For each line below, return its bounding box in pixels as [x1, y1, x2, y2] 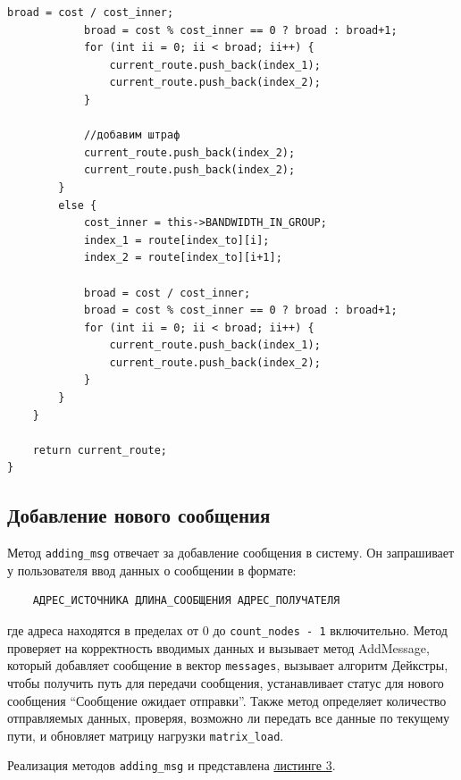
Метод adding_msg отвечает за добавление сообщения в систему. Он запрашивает [7, 543, 455, 562]
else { [58, 198, 97, 212]
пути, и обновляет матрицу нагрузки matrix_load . [7, 725, 284, 744]
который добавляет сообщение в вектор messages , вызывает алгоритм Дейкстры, [7, 656, 448, 675]
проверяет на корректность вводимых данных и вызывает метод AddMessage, [7, 638, 430, 657]
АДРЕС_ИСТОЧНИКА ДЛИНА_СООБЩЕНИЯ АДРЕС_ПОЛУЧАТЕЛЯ [32, 594, 340, 608]
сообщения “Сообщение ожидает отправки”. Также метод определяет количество [7, 691, 447, 709]
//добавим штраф [83, 129, 180, 142]
